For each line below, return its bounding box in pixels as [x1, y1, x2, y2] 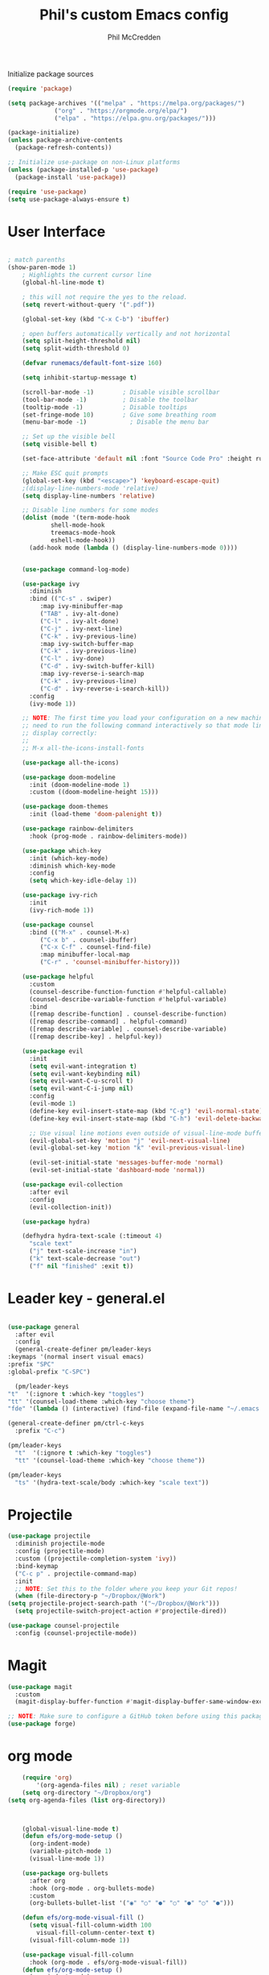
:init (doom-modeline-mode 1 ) [28, 780, 130, 789]
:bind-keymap [14, 1562, 59, 1570]
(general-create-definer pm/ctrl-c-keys [7, 1419, 145, 1427]
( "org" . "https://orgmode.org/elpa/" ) [54, 106, 188, 114]
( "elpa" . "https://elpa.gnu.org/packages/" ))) [54, 114, 217, 122]
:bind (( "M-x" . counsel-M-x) [28, 928, 130, 936]
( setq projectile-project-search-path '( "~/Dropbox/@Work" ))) [7, 1600, 220, 1608]
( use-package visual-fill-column [22, 1951, 134, 1959]
